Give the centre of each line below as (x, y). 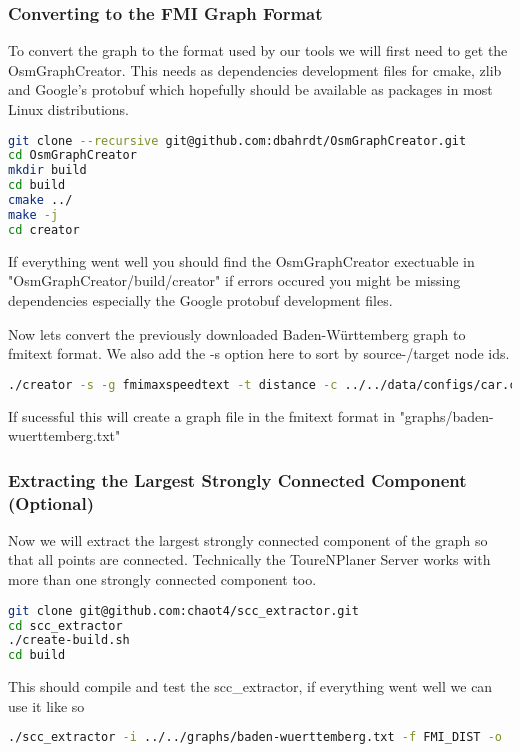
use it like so (46, 705)
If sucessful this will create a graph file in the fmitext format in (201, 415)
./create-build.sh (69, 640)
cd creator (44, 229)
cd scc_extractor (65, 625)
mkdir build (47, 170)
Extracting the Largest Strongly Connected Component (237, 479)
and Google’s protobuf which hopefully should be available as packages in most (250, 89)
